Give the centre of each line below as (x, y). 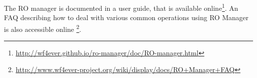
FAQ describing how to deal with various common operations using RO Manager (126, 17)
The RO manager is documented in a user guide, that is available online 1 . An (121, 7)
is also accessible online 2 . (43, 28)
